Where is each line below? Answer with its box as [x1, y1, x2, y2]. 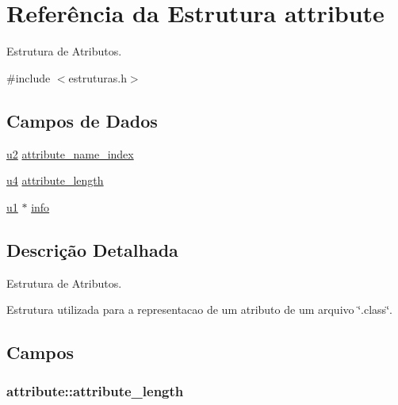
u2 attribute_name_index [6, 145, 134, 162]
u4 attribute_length [6, 172, 104, 189]
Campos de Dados [6, 108, 158, 132]
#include [6, 69, 51, 86]
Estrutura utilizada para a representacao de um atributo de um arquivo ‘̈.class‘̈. [6, 301, 392, 318]
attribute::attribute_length [6, 381, 184, 401]
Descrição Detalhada [6, 237, 178, 262]
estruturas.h [68, 69, 127, 86]
